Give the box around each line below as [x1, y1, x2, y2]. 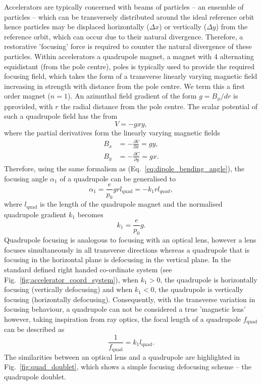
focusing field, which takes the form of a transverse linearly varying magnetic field [4, 71, 257, 81]
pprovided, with [4, 101, 53, 111]
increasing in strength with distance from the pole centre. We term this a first [4, 80, 245, 91]
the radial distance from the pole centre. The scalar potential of [61, 101, 258, 111]
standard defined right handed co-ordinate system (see [4, 264, 172, 275]
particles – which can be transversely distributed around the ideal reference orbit [4, 11, 254, 22]
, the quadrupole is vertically [154, 284, 243, 295]
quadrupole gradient [4, 209, 67, 219]
